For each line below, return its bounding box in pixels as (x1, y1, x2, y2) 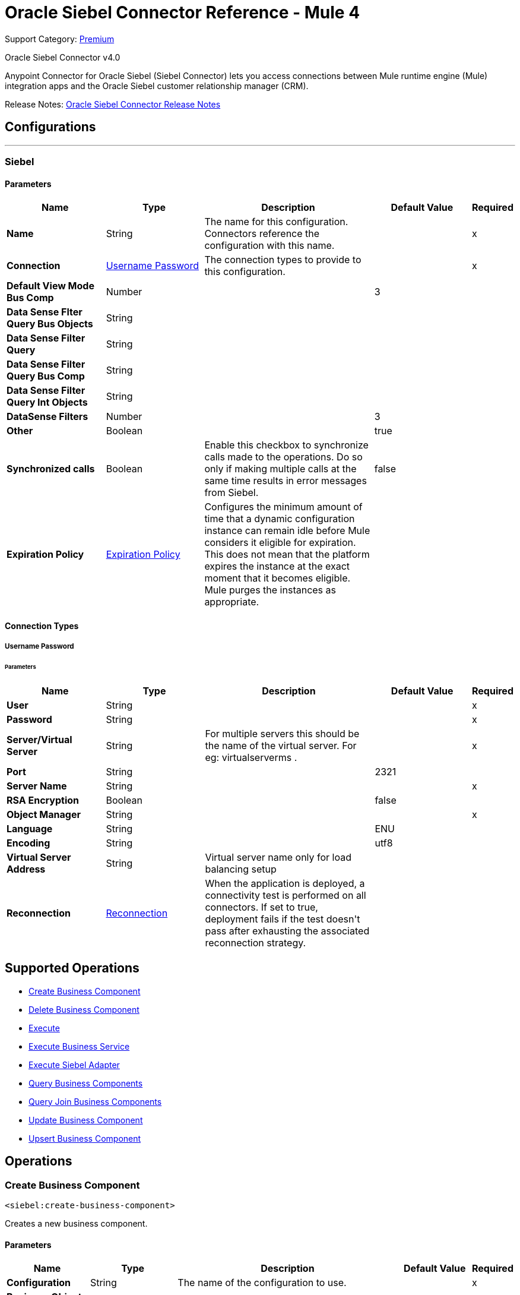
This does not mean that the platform (204, 548, 370, 561)
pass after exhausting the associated (205, 924, 370, 937)
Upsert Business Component (28, 1133, 141, 1144)
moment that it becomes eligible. (204, 572, 351, 585)
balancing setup (205, 863, 277, 875)
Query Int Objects (7, 396, 88, 409)
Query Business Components (28, 1078, 143, 1088)
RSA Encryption (7, 794, 80, 806)
